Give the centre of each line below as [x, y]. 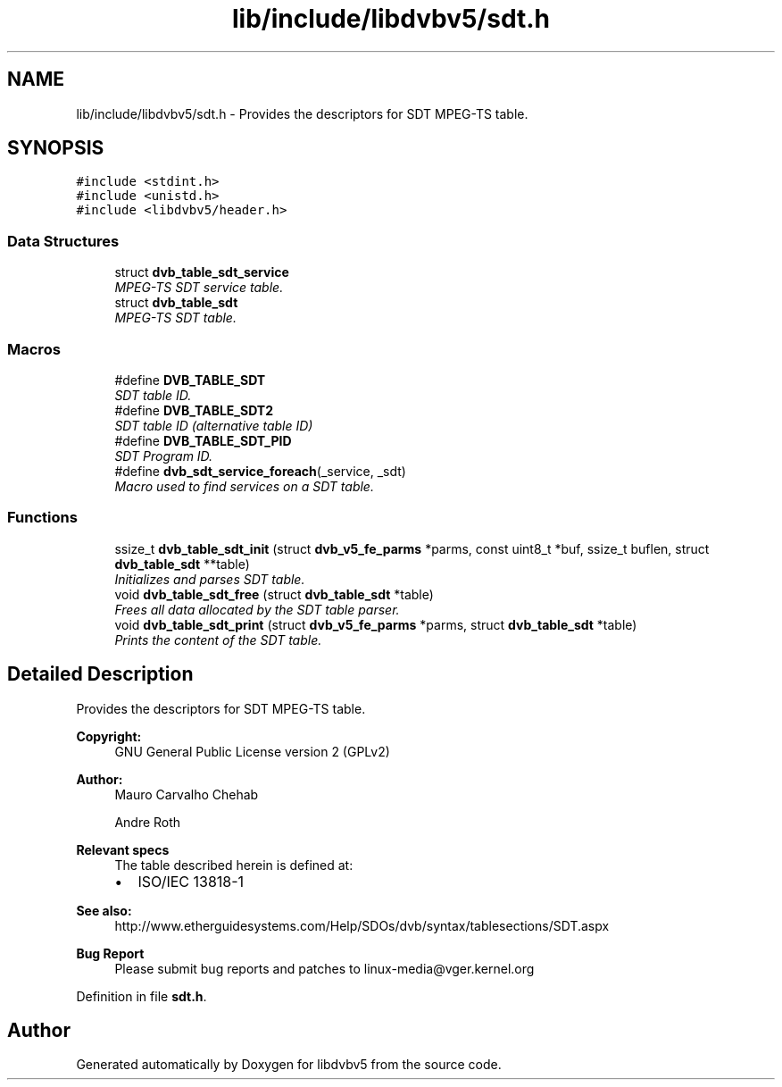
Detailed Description [100, 674]
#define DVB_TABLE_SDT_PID [203, 440]
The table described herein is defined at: [234, 865]
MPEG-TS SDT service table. [199, 288]
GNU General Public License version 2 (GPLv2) [252, 751]
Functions [42, 518]
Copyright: [109, 736]
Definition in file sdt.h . [141, 996]
